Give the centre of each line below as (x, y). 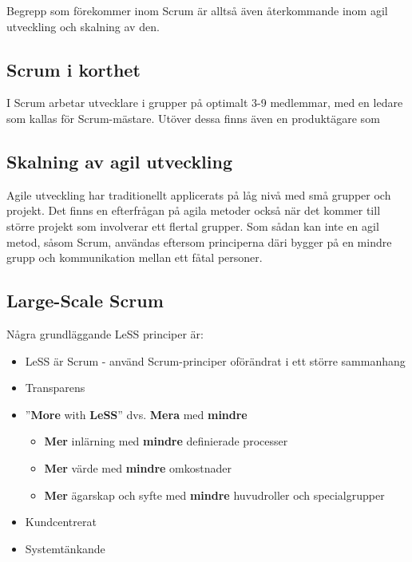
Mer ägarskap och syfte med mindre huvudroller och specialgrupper (214, 495)
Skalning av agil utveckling (120, 161)
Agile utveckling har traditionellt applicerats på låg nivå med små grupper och (199, 194)
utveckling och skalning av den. (83, 26)
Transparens (55, 388)
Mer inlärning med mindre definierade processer (166, 441)
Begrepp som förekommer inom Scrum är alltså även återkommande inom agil (197, 10)
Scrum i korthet (73, 69)
